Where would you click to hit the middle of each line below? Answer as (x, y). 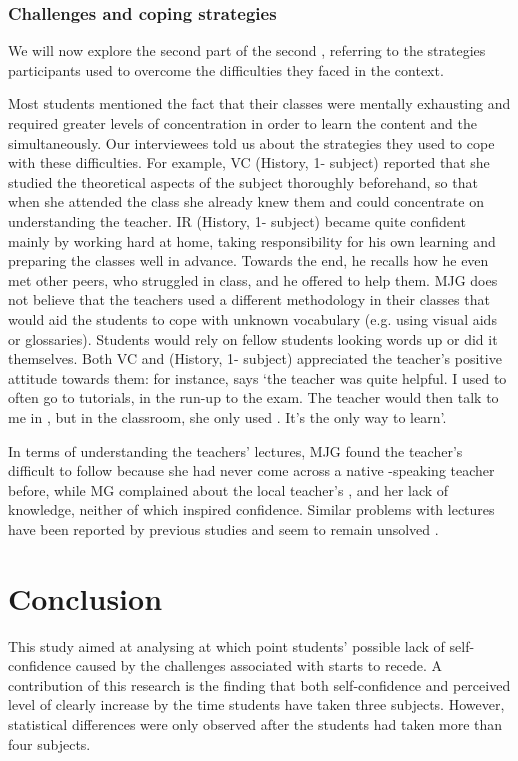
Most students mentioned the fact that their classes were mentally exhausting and (259, 103)
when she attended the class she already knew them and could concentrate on (246, 201)
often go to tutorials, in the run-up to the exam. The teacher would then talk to (253, 397)
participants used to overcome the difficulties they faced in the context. (226, 69)
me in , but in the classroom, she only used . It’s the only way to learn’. (227, 416)
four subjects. (49, 743)
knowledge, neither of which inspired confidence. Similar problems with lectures (251, 509)
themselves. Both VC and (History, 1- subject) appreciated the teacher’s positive (255, 358)
